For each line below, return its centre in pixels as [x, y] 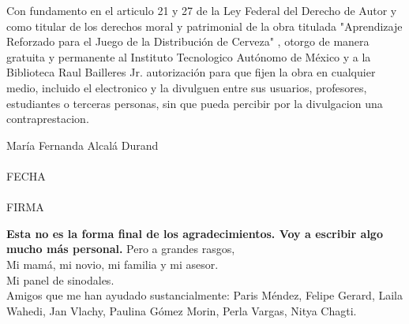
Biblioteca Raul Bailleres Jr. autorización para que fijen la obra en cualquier [191, 72]
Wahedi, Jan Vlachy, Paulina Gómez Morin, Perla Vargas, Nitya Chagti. [182, 310]
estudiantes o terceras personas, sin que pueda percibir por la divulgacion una [195, 103]
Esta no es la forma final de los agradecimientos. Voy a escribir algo [195, 233]
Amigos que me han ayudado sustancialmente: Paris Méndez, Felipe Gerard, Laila [204, 295]
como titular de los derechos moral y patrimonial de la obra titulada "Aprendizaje [204, 26]
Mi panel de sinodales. [60, 279]
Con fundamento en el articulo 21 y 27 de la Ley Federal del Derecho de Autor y [202, 10]
